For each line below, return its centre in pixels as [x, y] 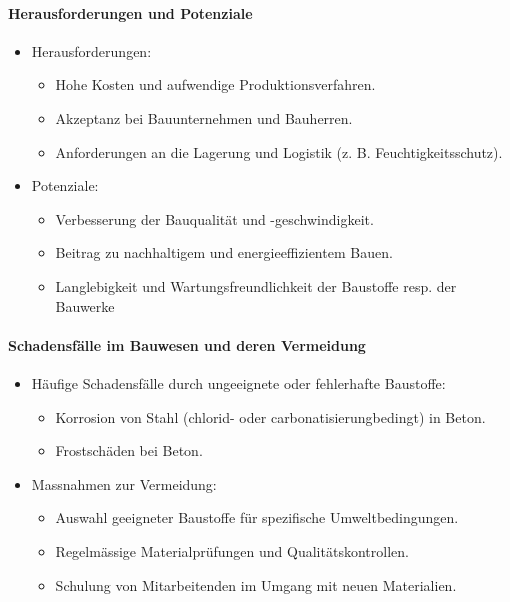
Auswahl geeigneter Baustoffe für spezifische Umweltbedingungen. [257, 517]
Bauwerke [85, 305]
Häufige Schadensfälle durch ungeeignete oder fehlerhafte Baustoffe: [238, 382]
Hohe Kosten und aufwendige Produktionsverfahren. [215, 84]
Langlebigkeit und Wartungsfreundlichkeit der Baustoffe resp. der [256, 285]
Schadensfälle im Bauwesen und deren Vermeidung [187, 344]
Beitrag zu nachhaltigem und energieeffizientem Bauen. [224, 252]
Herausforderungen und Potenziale [130, 12]
